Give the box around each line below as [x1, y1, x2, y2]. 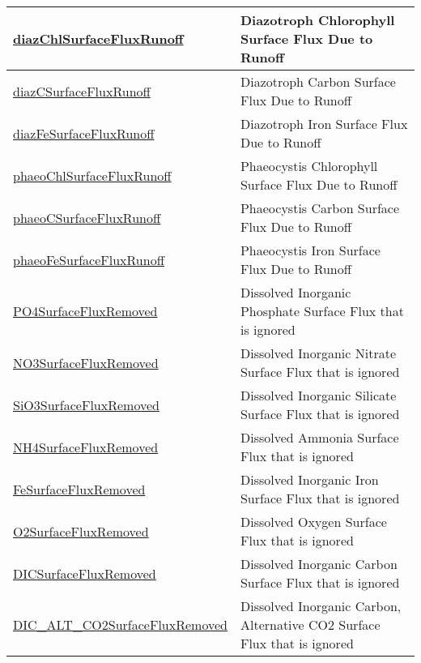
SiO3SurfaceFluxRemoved [13, 395, 159, 414]
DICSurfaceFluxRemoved [13, 563, 156, 583]
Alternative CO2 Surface [240, 615, 381, 634]
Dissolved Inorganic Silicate [240, 386, 397, 404]
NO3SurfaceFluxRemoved [13, 353, 159, 372]
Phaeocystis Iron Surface [240, 241, 381, 259]
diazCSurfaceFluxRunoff [13, 81, 151, 101]
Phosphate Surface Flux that [240, 302, 404, 320]
